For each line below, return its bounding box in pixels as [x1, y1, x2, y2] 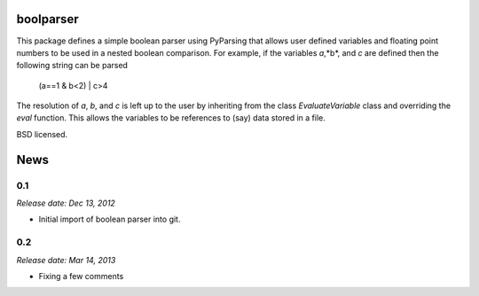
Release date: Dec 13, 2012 [16, 198, 115, 208]
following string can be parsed [16, 60, 129, 71]
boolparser [16, 12, 79, 27]
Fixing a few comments [38, 270, 124, 281]
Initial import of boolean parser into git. [38, 214, 181, 225]
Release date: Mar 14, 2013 [16, 254, 116, 265]
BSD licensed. [16, 129, 68, 139]
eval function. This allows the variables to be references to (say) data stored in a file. [16, 113, 326, 123]
